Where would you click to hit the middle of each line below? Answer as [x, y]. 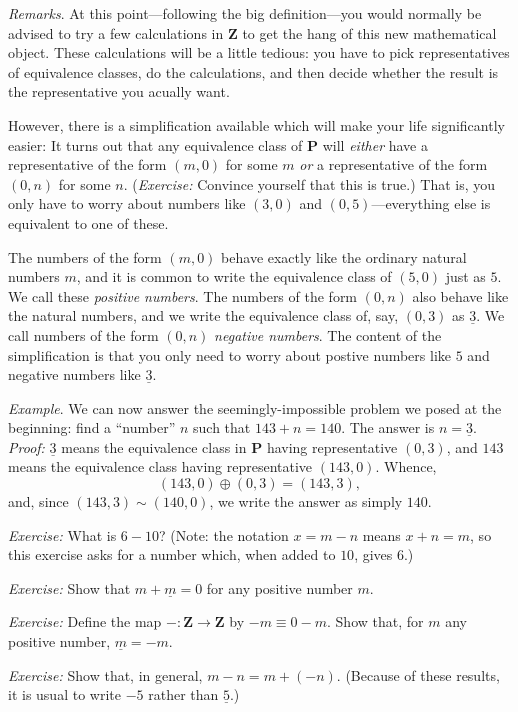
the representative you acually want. [119, 91]
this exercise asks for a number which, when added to [172, 554]
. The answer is [388, 427]
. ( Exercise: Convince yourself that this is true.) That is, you [309, 183]
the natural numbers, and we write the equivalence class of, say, [203, 315]
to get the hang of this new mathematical [369, 32]
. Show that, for [375, 621]
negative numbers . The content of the [328, 334]
